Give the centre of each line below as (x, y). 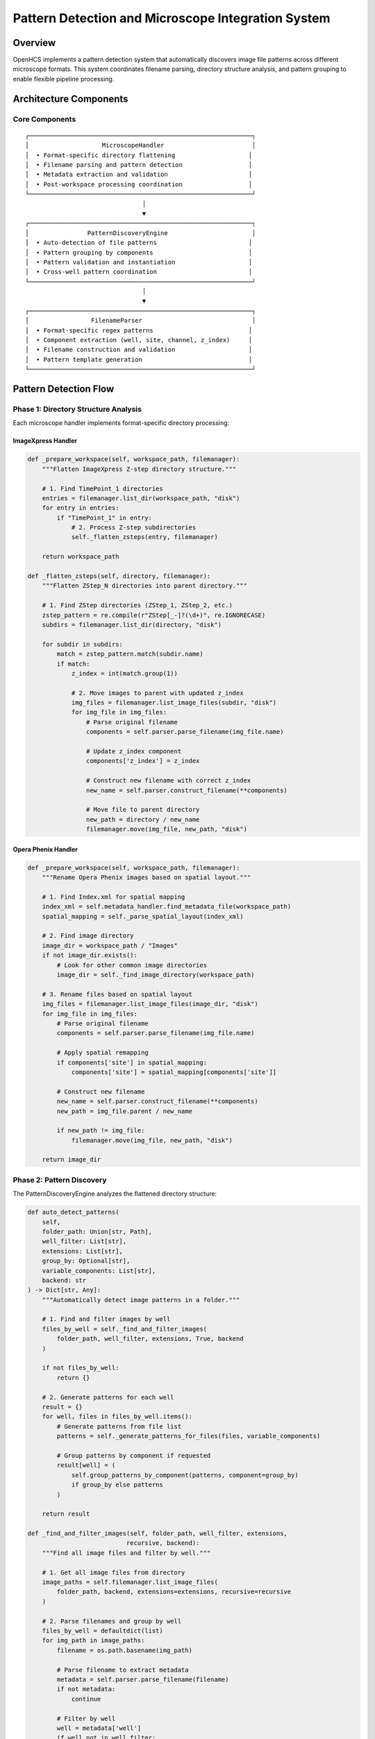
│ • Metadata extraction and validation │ (139, 175)
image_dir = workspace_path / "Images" (110, 945)
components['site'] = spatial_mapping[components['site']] (174, 1072)
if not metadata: (86, 1689)
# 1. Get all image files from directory (114, 1572)
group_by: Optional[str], (86, 1261)
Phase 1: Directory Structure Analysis (77, 409)
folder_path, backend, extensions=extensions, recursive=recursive (174, 1592)
